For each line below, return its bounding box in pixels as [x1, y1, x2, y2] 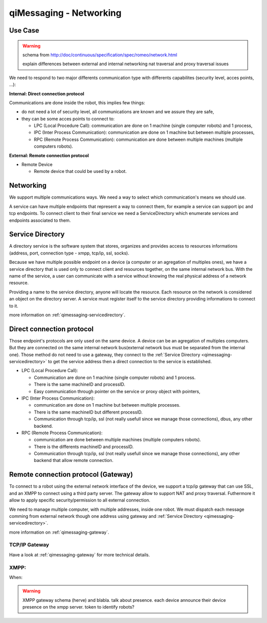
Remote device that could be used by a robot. [34, 168, 127, 174]
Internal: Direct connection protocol [9, 90, 85, 96]
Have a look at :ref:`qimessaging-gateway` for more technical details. [9, 551, 150, 558]
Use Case [9, 26, 40, 35]
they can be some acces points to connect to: [21, 116, 115, 122]
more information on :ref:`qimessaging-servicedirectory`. [9, 312, 126, 318]
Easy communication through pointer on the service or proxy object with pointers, [34, 388, 201, 394]
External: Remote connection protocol [9, 152, 89, 158]
